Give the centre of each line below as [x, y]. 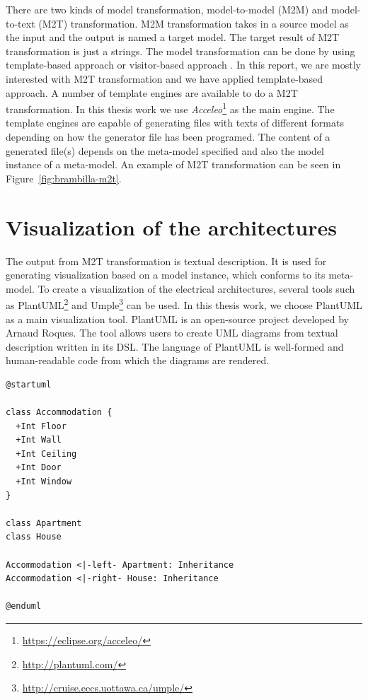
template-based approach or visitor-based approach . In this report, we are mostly [183, 65]
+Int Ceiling [46, 454]
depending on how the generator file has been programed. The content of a [168, 136]
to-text [21, 23]
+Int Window [44, 482]
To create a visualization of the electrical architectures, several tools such [196, 288]
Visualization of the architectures [171, 227]
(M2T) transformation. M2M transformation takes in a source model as [194, 23]
